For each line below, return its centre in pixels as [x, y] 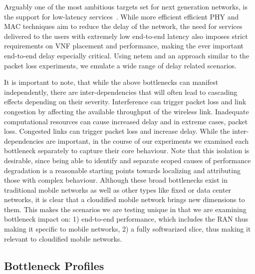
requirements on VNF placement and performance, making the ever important [124, 46]
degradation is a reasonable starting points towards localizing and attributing [122, 170]
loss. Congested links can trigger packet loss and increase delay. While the [117, 131]
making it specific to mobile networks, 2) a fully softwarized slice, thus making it [127, 229]
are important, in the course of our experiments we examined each [147, 140]
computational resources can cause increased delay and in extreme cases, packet [126, 121]
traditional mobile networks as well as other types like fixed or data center [118, 189]
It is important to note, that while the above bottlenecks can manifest [111, 82]
